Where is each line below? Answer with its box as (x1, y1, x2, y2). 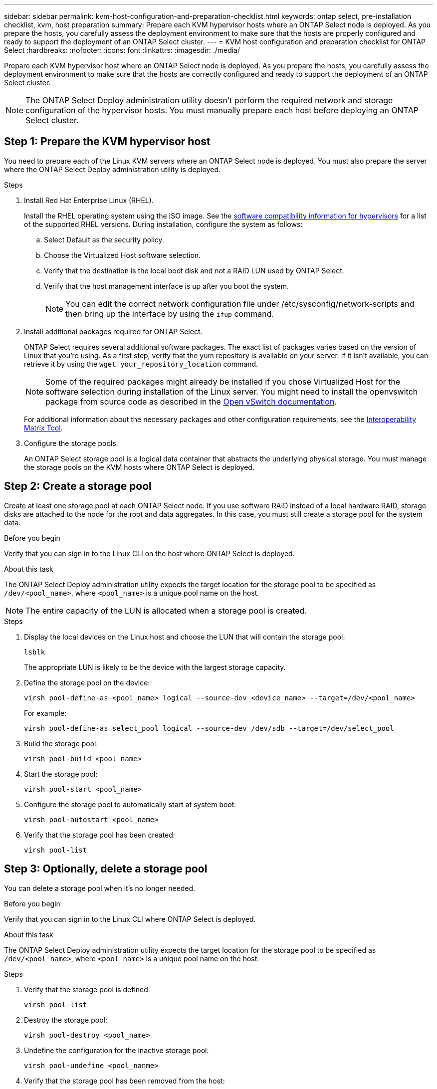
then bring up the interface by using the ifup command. (65, 308, 274, 319)
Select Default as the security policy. (44, 235, 164, 244)
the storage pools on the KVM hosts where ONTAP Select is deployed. (24, 462, 254, 471)
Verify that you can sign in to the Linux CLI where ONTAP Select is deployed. (4, 914, 256, 923)
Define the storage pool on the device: (24, 678, 150, 687)
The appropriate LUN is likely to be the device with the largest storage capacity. (24, 662, 286, 671)
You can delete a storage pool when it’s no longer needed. (4, 883, 196, 892)
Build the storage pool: (24, 739, 98, 748)
